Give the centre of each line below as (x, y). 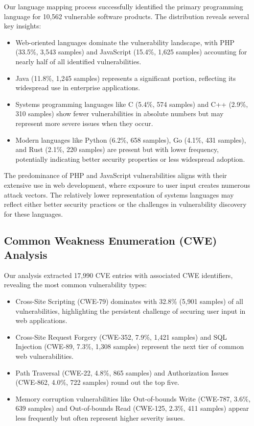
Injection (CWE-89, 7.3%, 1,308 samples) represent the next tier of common (130, 346)
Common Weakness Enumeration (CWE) (111, 240)
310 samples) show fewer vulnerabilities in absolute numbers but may (119, 113)
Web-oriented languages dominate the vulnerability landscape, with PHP (125, 42)
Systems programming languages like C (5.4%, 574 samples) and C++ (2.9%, (132, 104)
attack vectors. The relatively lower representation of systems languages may (119, 194)
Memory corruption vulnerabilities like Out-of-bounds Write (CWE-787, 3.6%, (133, 398)
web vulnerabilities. (45, 356)
